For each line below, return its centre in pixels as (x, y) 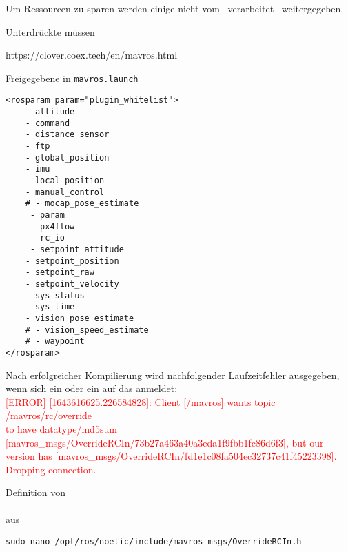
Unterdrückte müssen (50, 31)
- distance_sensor (67, 135)
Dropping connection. (51, 469)
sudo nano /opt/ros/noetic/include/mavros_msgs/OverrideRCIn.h (154, 542)
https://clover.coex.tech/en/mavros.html (92, 55)
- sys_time (50, 307)
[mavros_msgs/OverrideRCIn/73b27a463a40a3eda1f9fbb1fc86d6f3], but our (165, 442)
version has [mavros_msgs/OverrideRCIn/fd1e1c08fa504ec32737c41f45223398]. (171, 456)
